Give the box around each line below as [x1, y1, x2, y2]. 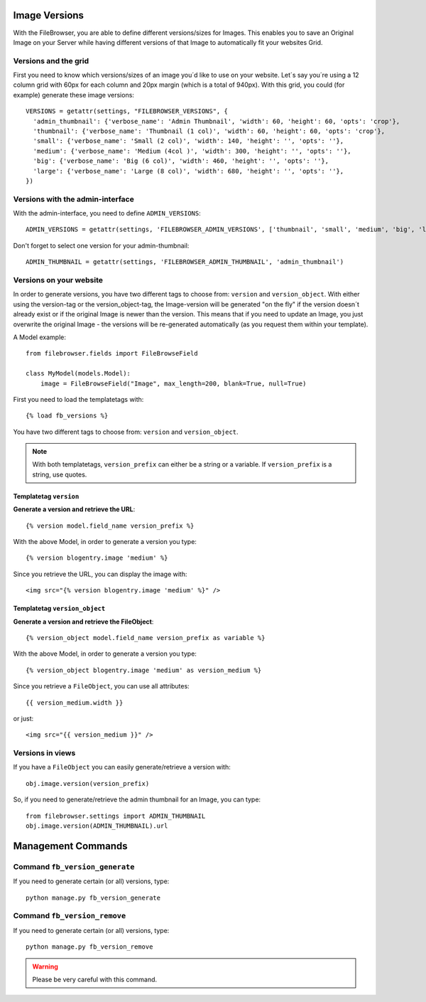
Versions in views [13, 748, 76, 758]
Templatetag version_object [13, 604, 106, 613]
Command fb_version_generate [13, 861, 135, 871]
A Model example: [13, 333, 67, 341]
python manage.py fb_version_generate [26, 893, 161, 902]
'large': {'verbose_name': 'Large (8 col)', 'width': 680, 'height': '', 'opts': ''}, [33, 167, 344, 175]
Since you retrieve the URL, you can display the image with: [13, 570, 187, 578]
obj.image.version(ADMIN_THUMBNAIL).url [26, 822, 168, 830]
